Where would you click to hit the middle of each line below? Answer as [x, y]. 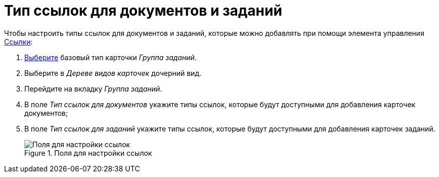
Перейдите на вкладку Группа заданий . [93, 88]
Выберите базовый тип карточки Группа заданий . [111, 57]
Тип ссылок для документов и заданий [143, 11]
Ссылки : [18, 41]
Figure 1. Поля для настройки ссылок [88, 153]
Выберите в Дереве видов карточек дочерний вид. [113, 73]
